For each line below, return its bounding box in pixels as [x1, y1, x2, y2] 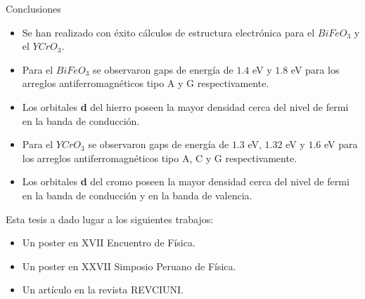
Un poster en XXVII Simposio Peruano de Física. [22, 258, 236, 273]
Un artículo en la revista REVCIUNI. [22, 282, 184, 297]
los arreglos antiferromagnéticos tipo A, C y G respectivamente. [22, 150, 297, 165]
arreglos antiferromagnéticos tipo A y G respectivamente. [22, 76, 269, 91]
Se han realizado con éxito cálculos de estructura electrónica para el [22, 25, 315, 39]
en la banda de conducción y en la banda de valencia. [22, 187, 252, 202]
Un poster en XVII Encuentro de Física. [22, 235, 196, 250]
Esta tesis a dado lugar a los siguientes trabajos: [6, 211, 214, 226]
